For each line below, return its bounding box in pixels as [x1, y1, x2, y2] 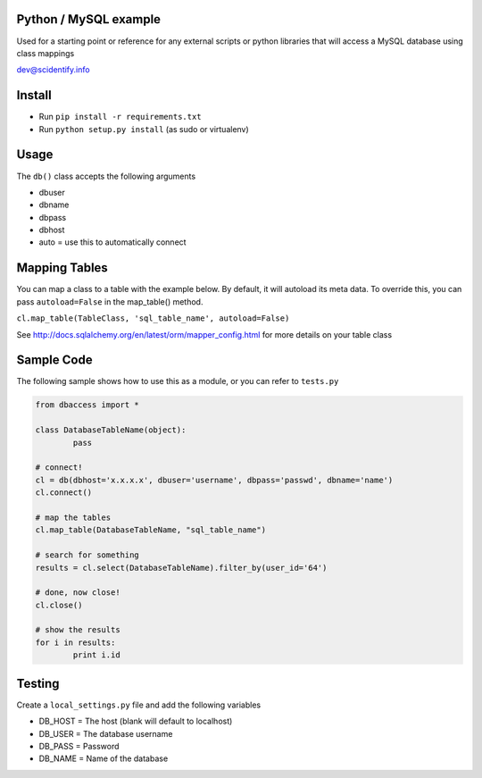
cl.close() [35, 599, 83, 610]
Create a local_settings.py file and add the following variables [16, 699, 262, 710]
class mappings [16, 47, 75, 58]
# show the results [35, 625, 120, 635]
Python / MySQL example [16, 12, 161, 27]
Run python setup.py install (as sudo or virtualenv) [38, 123, 249, 134]
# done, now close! [35, 588, 120, 598]
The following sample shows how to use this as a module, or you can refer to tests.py [16, 376, 339, 387]
